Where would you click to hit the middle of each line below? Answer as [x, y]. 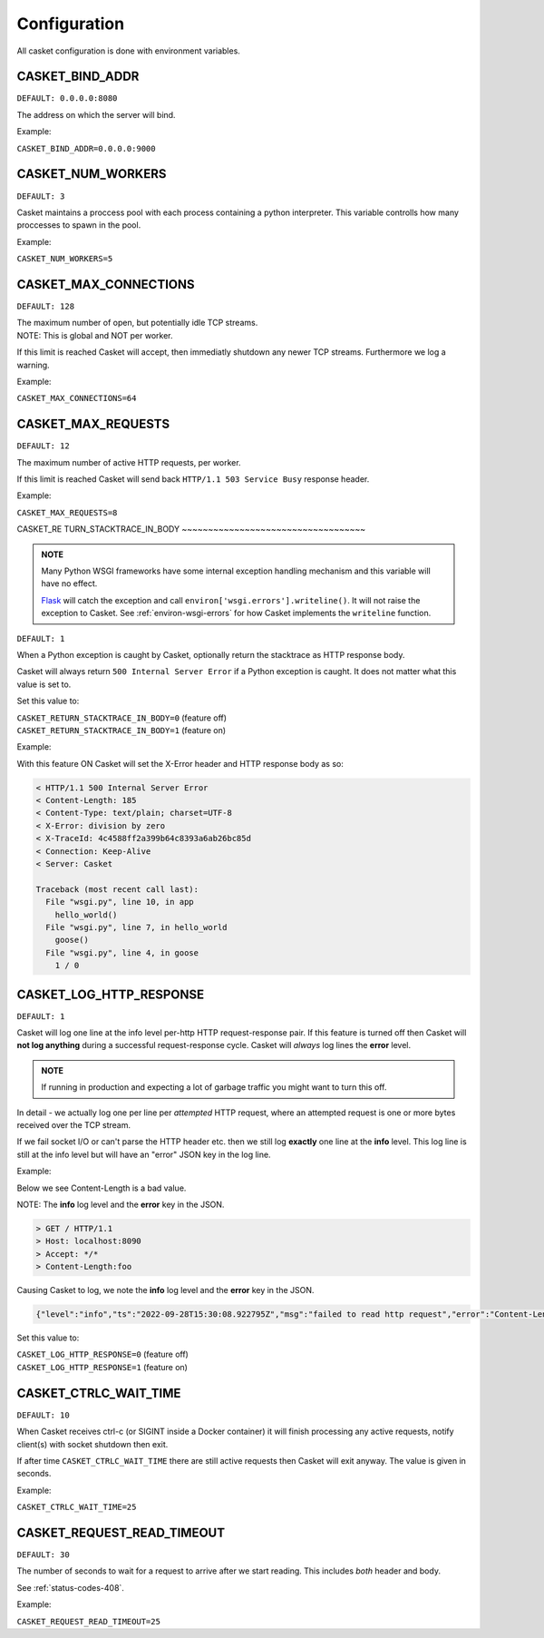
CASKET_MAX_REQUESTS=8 [67, 512]
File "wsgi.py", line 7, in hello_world [136, 927]
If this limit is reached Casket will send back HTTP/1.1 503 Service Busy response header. [193, 479]
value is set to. [44, 684]
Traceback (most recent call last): [117, 889]
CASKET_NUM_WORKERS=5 [65, 259]
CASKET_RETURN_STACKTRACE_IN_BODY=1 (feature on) [121, 730]
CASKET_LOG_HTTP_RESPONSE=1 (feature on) [102, 1367]
